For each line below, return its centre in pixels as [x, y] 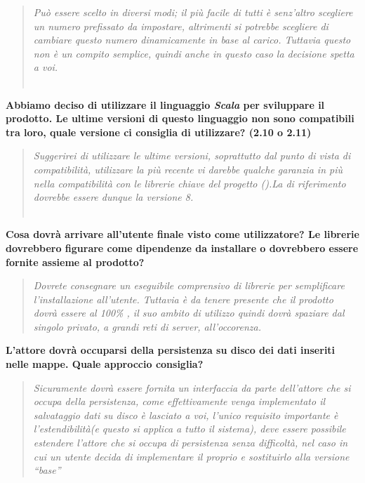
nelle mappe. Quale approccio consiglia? [105, 364]
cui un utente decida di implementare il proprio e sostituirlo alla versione [191, 456]
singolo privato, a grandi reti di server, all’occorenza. [147, 326]
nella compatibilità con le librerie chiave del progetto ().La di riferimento [190, 183]
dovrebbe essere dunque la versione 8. [113, 197]
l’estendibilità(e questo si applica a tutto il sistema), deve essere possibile [190, 429]
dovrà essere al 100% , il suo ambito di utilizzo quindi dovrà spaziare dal [189, 313]
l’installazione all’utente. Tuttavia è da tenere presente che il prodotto [183, 299]
